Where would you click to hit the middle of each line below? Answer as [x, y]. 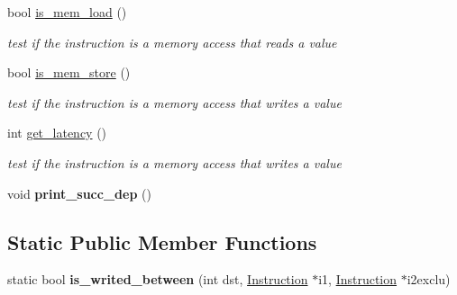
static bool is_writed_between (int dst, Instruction [158, 279]
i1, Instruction [358, 279]
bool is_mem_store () [69, 72]
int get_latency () [57, 133]
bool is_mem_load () [67, 12]
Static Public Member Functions [162, 241]
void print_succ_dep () [79, 193]
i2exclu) [429, 279]
